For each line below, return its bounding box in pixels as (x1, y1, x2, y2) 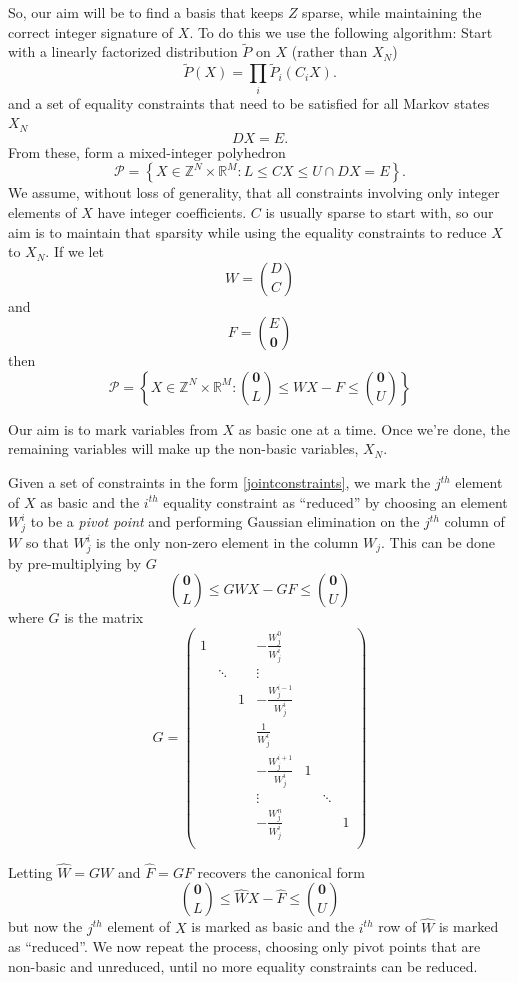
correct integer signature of (8, 21, 174, 42)
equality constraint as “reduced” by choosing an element (163, 491, 508, 512)
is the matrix (64, 607, 144, 628)
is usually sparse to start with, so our (265, 201, 494, 222)
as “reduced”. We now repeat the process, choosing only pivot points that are (8, 936, 481, 957)
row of (378, 916, 417, 937)
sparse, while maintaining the (302, 2, 482, 22)
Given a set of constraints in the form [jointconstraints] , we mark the (8, 472, 431, 493)
